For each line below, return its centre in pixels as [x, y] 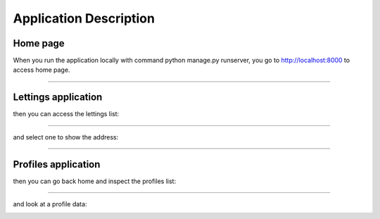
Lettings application [58, 98]
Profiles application [57, 164]
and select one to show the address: [66, 137]
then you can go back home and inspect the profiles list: [94, 181]
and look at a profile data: [50, 204]
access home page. [42, 70]
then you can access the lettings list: [66, 114]
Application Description [84, 18]
